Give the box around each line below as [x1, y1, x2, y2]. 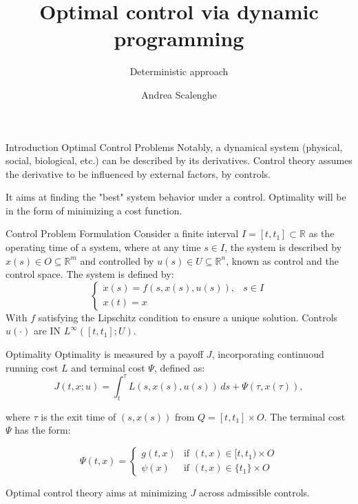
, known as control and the [226, 253, 339, 268]
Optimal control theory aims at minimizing [6, 485, 187, 499]
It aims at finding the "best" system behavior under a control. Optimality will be [6, 190, 346, 204]
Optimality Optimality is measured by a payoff [6, 347, 204, 361]
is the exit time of [41, 409, 116, 423]
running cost [6, 360, 59, 374]
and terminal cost [71, 360, 145, 374]
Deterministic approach [129, 64, 229, 79]
